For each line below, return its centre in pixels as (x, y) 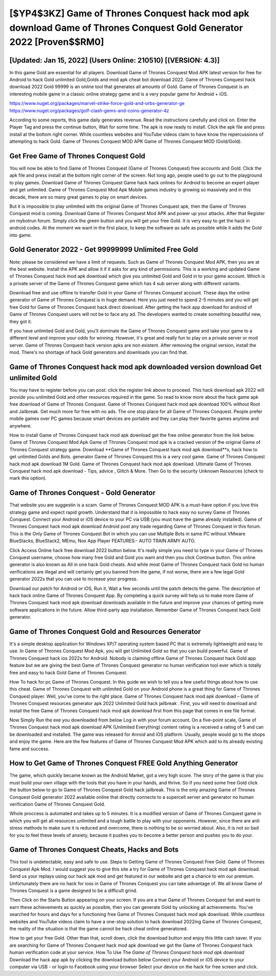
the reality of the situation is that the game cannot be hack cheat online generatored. (99, 928)
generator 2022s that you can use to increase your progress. (74, 579)
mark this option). (28, 478)
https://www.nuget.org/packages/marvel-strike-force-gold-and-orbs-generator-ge (97, 103)
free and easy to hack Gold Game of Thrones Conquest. (68, 672)
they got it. (21, 321)
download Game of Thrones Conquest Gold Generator (126, 28)
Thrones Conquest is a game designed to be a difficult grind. (73, 890)
